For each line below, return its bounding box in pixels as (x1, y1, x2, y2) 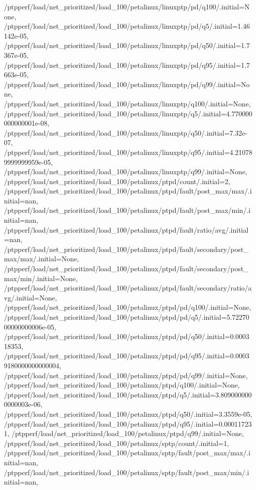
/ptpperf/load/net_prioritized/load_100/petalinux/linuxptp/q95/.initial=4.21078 (4, 147, 253, 157)
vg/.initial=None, (4, 292, 57, 302)
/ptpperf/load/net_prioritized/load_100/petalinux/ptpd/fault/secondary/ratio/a (4, 283, 252, 293)
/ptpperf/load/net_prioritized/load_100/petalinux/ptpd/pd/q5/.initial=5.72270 (4, 312, 250, 322)
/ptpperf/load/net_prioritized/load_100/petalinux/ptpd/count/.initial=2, (4, 176, 230, 186)
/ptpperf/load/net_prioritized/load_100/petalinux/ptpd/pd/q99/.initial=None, (4, 370, 248, 380)
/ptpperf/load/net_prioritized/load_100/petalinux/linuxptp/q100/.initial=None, (4, 98, 251, 108)
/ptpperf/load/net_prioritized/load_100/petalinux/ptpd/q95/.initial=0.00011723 (4, 418, 252, 429)
